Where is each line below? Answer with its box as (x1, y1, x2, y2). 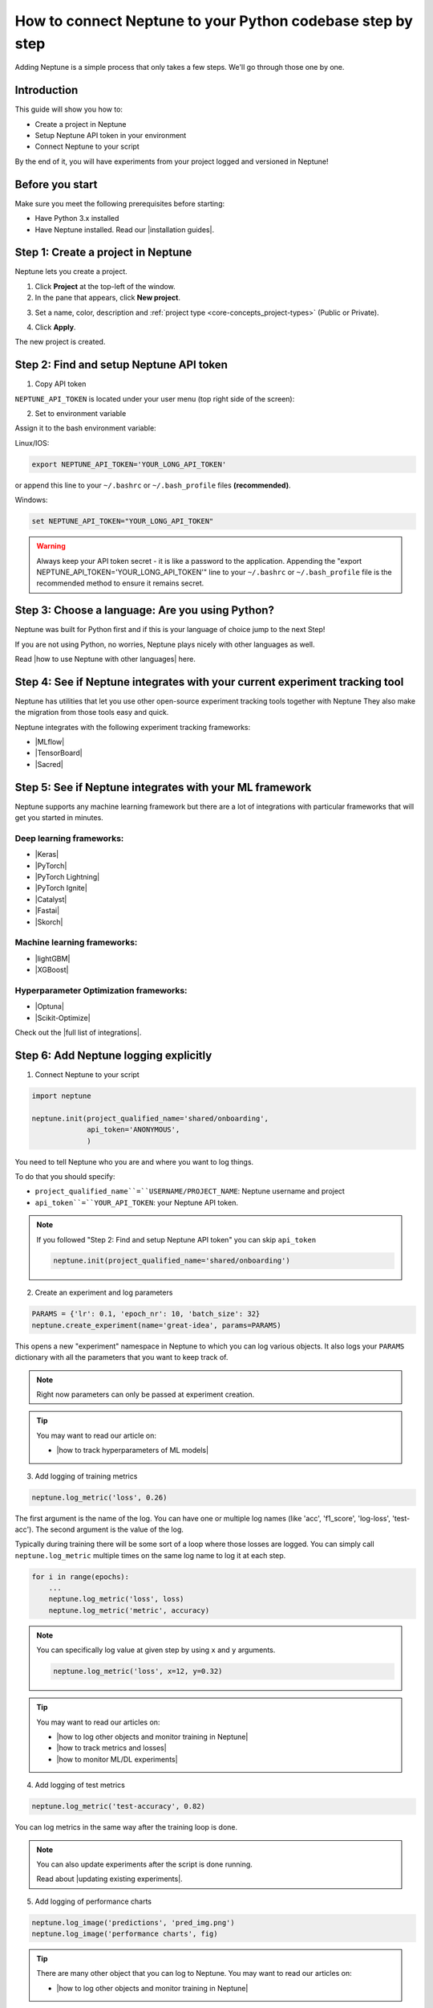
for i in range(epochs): (31, 1572, 130, 1582)
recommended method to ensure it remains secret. (36, 578, 204, 588)
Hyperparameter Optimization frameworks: (14, 985, 188, 996)
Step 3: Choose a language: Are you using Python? (14, 603, 274, 618)
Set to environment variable (34, 409, 127, 418)
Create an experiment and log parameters (34, 1288, 173, 1297)
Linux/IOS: (14, 438, 50, 447)
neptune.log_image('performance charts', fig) (31, 1929, 218, 1939)
